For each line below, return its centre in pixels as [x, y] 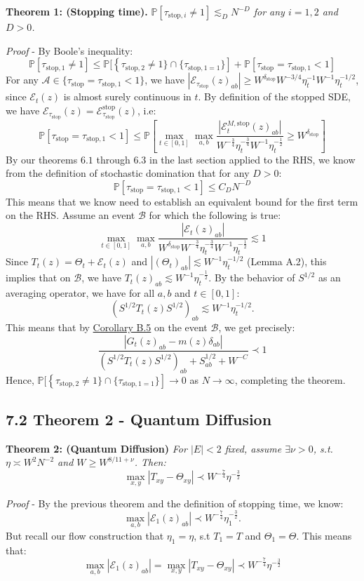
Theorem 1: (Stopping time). [77, 11]
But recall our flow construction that [85, 535]
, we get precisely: [257, 327]
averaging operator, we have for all [80, 292]
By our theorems [42, 159]
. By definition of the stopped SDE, [274, 96]
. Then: [150, 462]
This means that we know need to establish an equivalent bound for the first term [182, 201]
